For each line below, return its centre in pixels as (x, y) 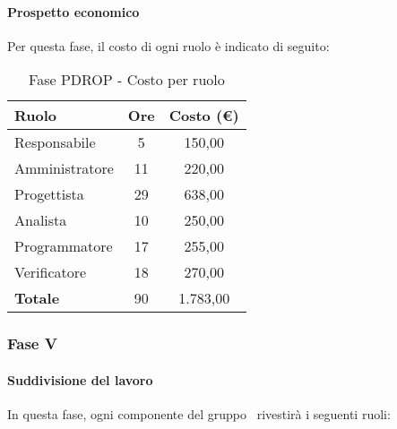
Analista (41, 220)
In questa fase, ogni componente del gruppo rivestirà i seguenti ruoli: (199, 414)
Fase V (32, 343)
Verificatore (51, 272)
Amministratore (64, 168)
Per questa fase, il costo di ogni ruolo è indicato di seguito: (168, 45)
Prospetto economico (73, 11)
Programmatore (64, 246)
